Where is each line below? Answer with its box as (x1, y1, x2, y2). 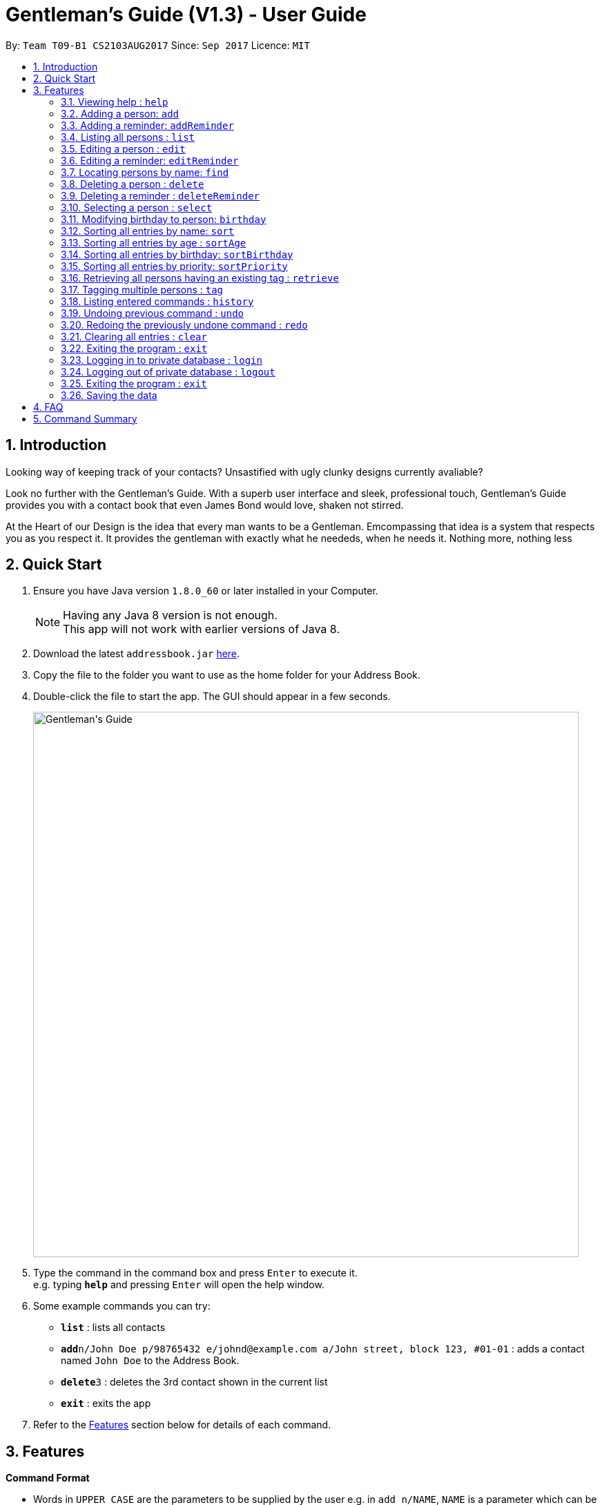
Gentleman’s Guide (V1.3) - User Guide (6, 3, 367, 26)
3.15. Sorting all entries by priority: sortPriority (61, 260, 288, 272)
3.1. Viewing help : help (61, 95, 168, 108)
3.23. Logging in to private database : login (61, 353, 262, 366)
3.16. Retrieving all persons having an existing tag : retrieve (61, 271, 339, 284)
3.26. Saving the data (61, 389, 157, 401)
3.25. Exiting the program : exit (61, 377, 207, 389)
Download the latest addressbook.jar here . (33, 648, 240, 660)
